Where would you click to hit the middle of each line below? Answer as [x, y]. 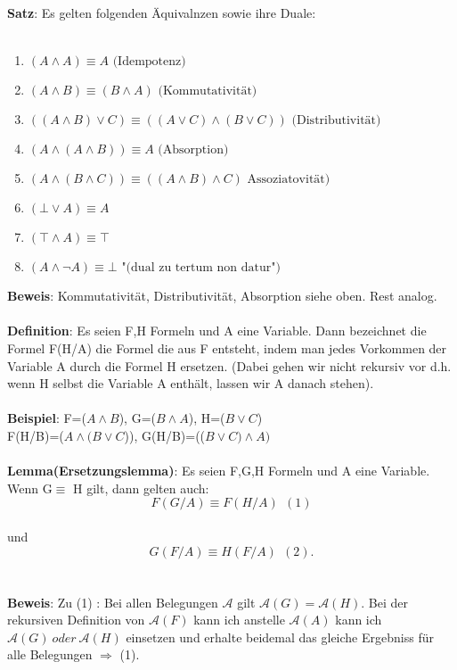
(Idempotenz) [149, 62]
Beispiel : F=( [47, 418]
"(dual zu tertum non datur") [201, 268]
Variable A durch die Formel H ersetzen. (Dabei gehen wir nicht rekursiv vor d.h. [229, 365]
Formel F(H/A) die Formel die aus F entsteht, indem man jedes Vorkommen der [227, 347]
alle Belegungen [50, 654]
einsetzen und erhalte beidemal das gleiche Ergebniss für [280, 637]
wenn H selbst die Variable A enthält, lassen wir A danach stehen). [191, 383]
